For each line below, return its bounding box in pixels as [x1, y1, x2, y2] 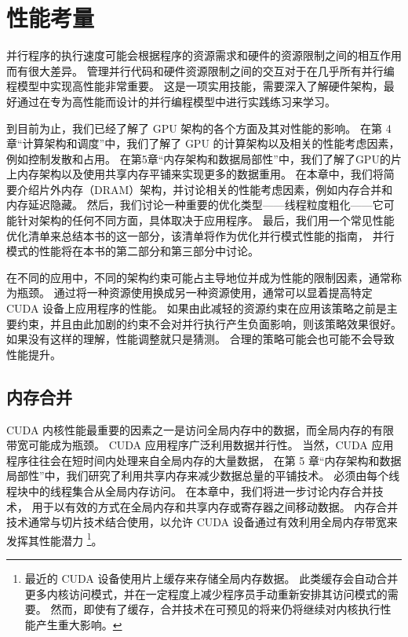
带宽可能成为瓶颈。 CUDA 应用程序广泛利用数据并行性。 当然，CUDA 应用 [6, 437, 394, 453]
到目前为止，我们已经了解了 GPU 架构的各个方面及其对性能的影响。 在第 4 [6, 119, 392, 136]
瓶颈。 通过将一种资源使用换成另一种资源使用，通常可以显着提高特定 [16, 284, 373, 301]
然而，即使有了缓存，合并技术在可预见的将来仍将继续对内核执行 [50, 601, 381, 617]
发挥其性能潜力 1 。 [6, 529, 103, 548]
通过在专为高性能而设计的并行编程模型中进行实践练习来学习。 [16, 93, 336, 109]
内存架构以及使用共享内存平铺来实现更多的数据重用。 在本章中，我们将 [16, 166, 384, 182]
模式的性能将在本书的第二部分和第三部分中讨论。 [6, 243, 259, 259]
